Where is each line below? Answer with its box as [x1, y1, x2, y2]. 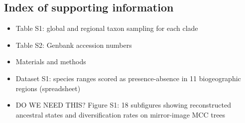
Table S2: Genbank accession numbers [15, 39, 132, 50]
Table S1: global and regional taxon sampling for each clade [15, 23, 198, 33]
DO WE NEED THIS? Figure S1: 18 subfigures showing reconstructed [15, 100, 231, 110]
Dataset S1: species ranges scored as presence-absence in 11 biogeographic [15, 73, 241, 83]
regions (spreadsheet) [15, 83, 81, 93]
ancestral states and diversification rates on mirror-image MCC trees [15, 109, 226, 120]
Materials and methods [15, 56, 86, 67]
